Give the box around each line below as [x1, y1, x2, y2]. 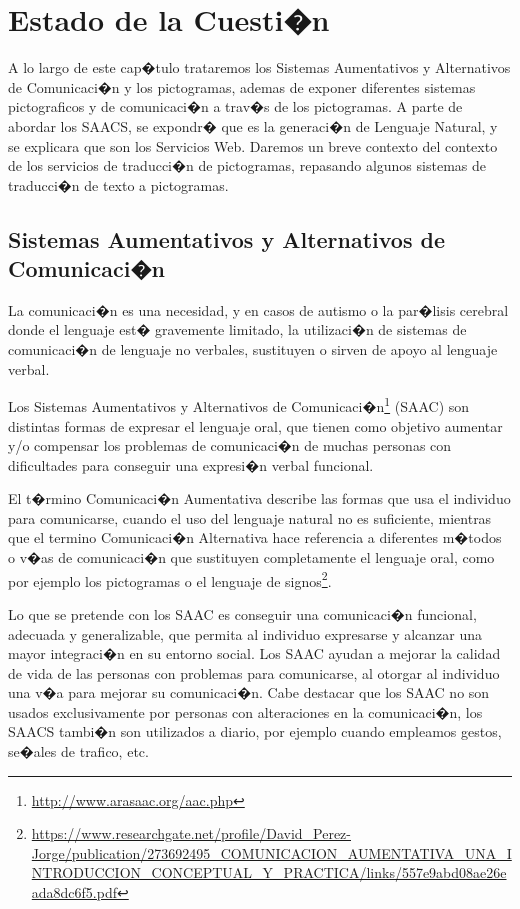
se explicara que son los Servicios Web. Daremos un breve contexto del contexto [8, 135, 498, 156]
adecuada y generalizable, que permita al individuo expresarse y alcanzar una [8, 623, 483, 644]
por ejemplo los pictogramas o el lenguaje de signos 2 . [8, 567, 332, 591]
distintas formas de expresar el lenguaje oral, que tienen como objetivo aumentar [8, 415, 503, 436]
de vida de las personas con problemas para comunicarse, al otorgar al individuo [8, 662, 500, 683]
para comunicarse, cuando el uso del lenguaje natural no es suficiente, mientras [8, 507, 492, 528]
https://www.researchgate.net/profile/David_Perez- [31, 823, 351, 844]
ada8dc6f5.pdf [31, 882, 118, 903]
